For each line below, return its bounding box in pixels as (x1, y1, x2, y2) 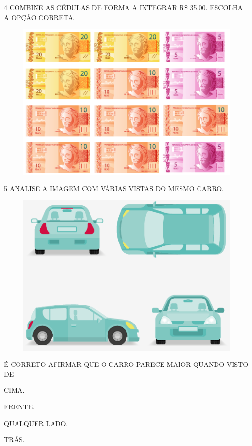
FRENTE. (4, 401, 35, 411)
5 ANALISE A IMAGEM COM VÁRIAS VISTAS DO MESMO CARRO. (4, 183, 224, 193)
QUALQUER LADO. (4, 418, 68, 428)
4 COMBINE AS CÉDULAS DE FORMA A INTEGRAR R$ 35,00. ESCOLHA (4, 2, 243, 12)
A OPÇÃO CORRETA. (4, 12, 75, 22)
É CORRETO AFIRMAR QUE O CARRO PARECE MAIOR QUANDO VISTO (4, 359, 249, 369)
